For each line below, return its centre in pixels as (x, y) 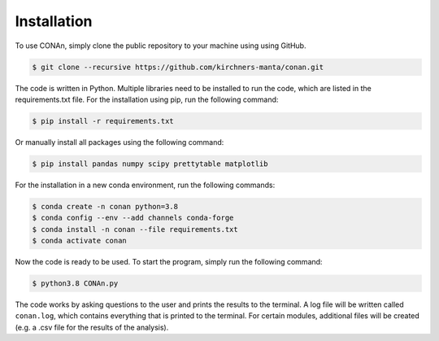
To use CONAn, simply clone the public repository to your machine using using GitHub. (161, 46)
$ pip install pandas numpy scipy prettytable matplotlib (150, 164)
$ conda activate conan (80, 240)
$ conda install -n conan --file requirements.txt (135, 229)
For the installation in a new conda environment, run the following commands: (145, 185)
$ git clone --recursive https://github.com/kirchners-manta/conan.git (178, 67)
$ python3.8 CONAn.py (75, 283)
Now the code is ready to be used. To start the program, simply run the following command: (169, 261)
